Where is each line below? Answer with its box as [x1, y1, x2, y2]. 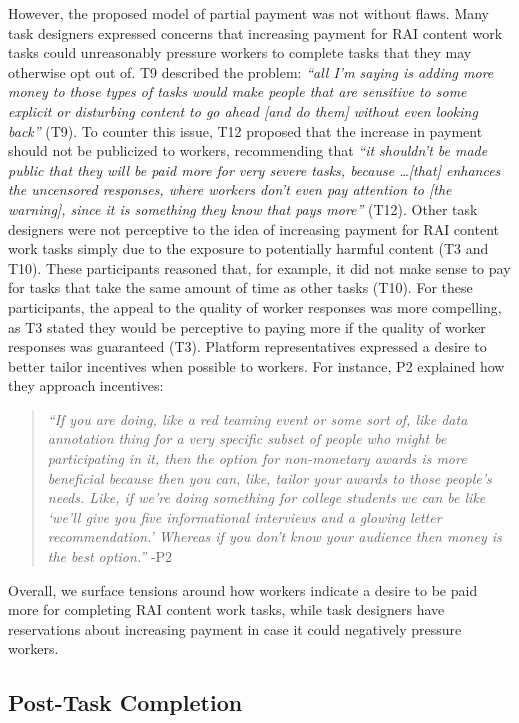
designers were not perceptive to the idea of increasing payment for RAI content [8, 218, 499, 239]
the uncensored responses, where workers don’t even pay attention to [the [8, 179, 452, 200]
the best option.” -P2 [47, 546, 173, 567]
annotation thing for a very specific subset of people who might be [47, 428, 447, 449]
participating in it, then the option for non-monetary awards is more [47, 448, 467, 469]
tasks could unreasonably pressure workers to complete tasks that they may [8, 42, 472, 63]
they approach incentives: [8, 375, 164, 396]
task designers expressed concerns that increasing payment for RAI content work [8, 22, 503, 43]
